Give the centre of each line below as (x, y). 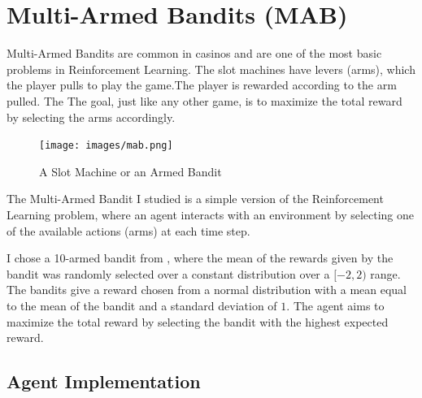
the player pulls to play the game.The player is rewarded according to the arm (202, 85)
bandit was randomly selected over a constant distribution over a (168, 273)
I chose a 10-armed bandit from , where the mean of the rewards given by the (200, 258)
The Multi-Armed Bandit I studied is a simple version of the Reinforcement (195, 199)
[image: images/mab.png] (106, 146)
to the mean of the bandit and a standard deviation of (142, 305)
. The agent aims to (335, 305)
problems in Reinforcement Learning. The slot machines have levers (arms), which (211, 69)
